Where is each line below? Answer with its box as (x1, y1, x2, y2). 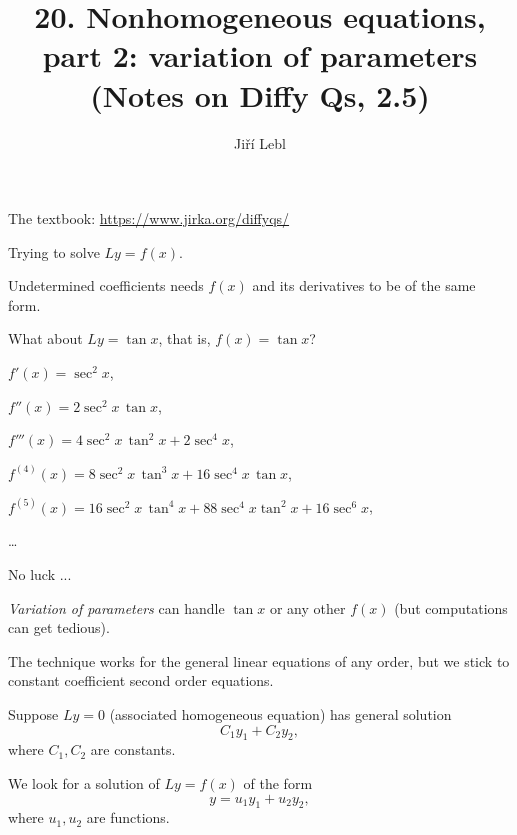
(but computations (394, 597, 508, 618)
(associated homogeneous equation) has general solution (109, 704, 452, 725)
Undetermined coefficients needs (8, 275, 204, 296)
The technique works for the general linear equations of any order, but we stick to (8, 650, 510, 671)
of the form (243, 773, 313, 794)
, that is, (158, 328, 211, 349)
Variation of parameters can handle (8, 597, 225, 618)
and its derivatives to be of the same (252, 275, 476, 296)
